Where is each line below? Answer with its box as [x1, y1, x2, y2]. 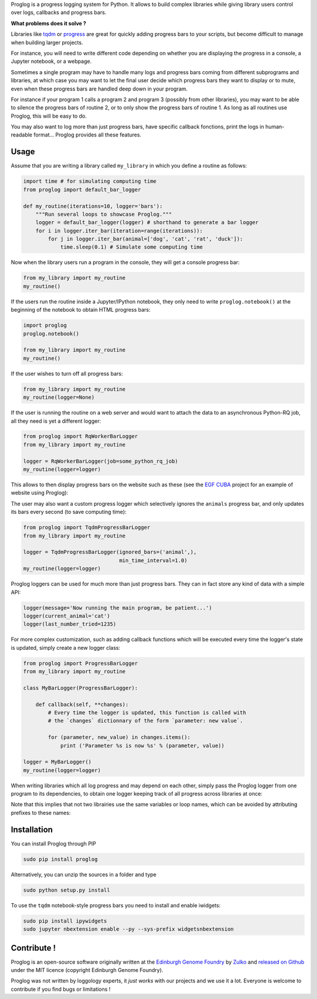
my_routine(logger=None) [23, 394, 95, 401]
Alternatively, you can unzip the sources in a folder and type [11, 871, 157, 878]
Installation [11, 824, 53, 834]
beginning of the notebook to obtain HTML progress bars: [11, 306, 151, 313]
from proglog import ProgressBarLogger [23, 660, 138, 667]
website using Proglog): [11, 489, 69, 496]
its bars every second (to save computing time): [11, 509, 127, 516]
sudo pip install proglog [23, 856, 98, 863]
